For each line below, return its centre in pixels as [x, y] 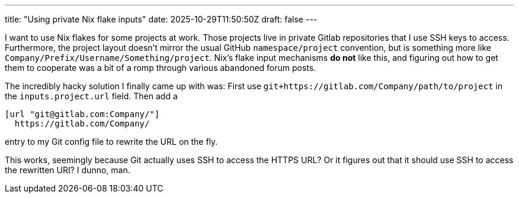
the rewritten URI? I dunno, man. [68, 170]
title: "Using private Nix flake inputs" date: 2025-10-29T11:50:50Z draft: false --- [161, 19]
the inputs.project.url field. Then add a [91, 96]
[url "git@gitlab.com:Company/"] [82, 114]
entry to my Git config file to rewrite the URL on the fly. [111, 142]
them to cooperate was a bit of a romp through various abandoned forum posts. [161, 68]
